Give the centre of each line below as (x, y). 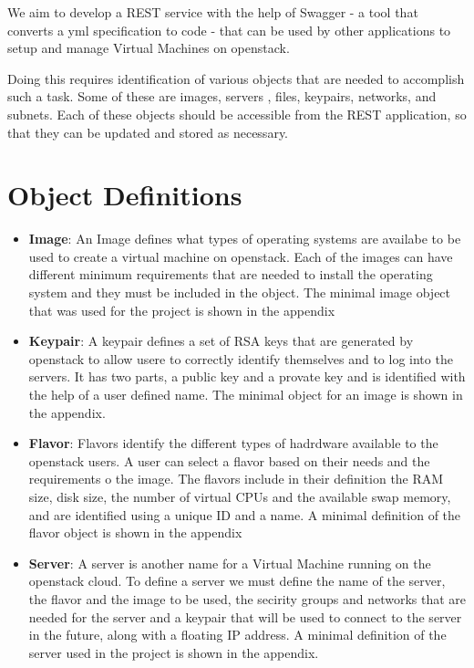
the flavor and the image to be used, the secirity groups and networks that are (247, 598)
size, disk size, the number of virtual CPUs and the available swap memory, (240, 496)
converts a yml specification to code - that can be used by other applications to (229, 30)
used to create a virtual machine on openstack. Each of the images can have (241, 256)
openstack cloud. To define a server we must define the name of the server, (237, 581)
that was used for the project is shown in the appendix (182, 310)
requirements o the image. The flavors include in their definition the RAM (236, 479)
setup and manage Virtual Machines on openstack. (149, 48)
